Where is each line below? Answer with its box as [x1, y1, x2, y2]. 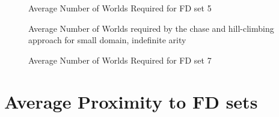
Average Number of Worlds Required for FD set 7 [28, 53, 212, 66]
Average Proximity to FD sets [4, 89, 258, 113]
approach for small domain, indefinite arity [28, 34, 186, 46]
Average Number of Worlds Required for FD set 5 [28, 2, 212, 14]
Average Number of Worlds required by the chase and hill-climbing [28, 22, 274, 34]
